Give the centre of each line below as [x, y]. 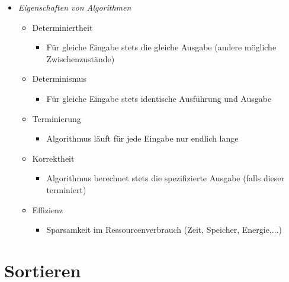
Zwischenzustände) [81, 58]
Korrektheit [53, 158]
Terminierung [57, 118]
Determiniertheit [62, 27]
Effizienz [48, 209]
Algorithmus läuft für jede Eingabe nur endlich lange [142, 138]
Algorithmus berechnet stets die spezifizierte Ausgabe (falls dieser [165, 178]
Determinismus [59, 78]
